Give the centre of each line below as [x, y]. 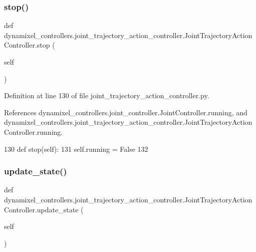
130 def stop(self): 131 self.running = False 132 [76, 149]
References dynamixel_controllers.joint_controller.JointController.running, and [126, 112]
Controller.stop [27, 45]
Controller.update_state [41, 209]
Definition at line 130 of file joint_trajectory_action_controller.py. [107, 95]
